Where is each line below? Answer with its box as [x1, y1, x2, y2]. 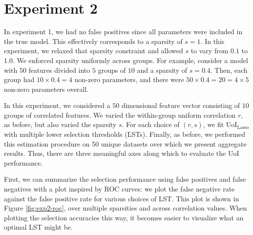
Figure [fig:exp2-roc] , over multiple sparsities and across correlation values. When [4, 203, 247, 213]
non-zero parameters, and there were [74, 74, 184, 85]
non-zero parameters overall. [4, 84, 89, 94]
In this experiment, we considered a [4, 100, 110, 110]
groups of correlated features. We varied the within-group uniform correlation [4, 109, 236, 120]
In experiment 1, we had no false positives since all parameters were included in [4, 26, 243, 37]
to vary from [190, 45, 229, 56]
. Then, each [210, 64, 248, 75]
